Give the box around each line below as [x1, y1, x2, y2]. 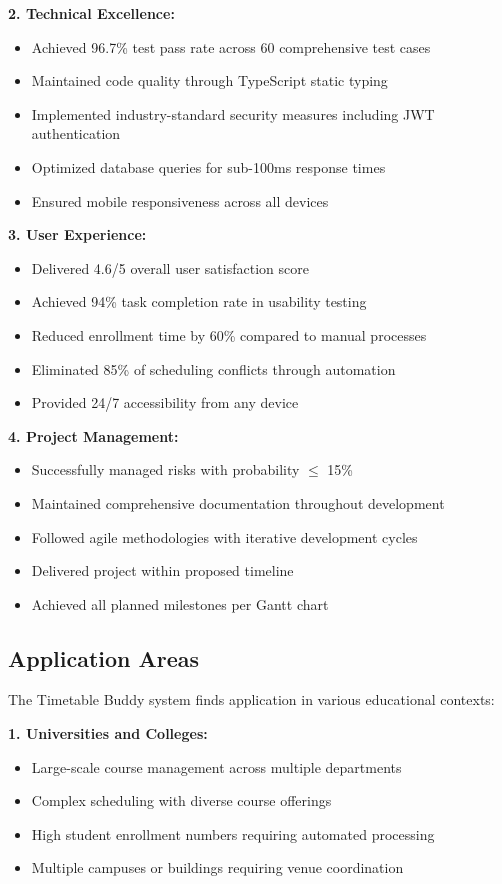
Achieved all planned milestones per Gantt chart [31, 593, 329, 614]
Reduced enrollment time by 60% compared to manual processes [31, 324, 427, 345]
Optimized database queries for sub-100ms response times [31, 156, 386, 177]
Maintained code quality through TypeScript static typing [31, 70, 388, 91]
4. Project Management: [8, 425, 179, 446]
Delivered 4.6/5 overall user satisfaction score [31, 257, 309, 278]
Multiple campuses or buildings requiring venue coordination [31, 857, 404, 878]
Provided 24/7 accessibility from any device [31, 392, 299, 413]
